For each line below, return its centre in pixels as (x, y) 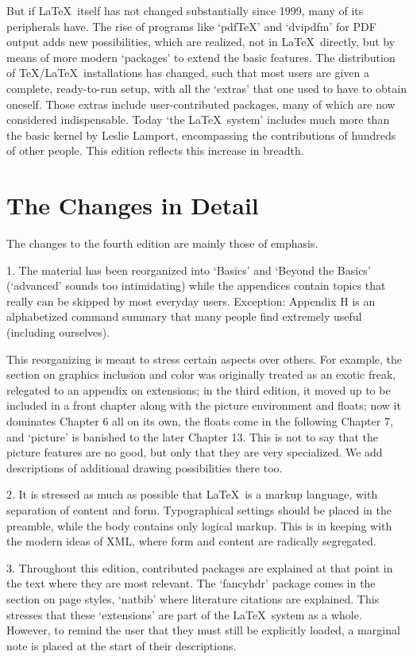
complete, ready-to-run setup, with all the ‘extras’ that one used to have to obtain (206, 88)
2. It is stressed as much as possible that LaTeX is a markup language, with (192, 494)
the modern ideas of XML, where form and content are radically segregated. (191, 541)
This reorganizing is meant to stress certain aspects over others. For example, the (205, 358)
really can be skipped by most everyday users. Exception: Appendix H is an (191, 301)
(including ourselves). (58, 332)
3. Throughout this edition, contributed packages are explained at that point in (200, 567)
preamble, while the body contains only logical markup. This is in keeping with (199, 525)
